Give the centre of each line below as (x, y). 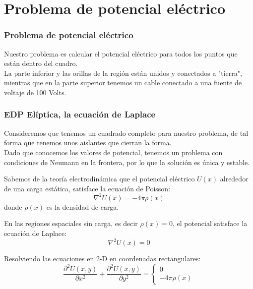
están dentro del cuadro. (41, 63)
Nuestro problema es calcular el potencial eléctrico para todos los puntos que (121, 53)
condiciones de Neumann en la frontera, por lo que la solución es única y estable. (127, 162)
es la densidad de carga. (83, 206)
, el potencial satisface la (210, 223)
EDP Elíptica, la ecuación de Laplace (80, 114)
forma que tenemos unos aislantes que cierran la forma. (88, 143)
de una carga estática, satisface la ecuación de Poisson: (87, 188)
